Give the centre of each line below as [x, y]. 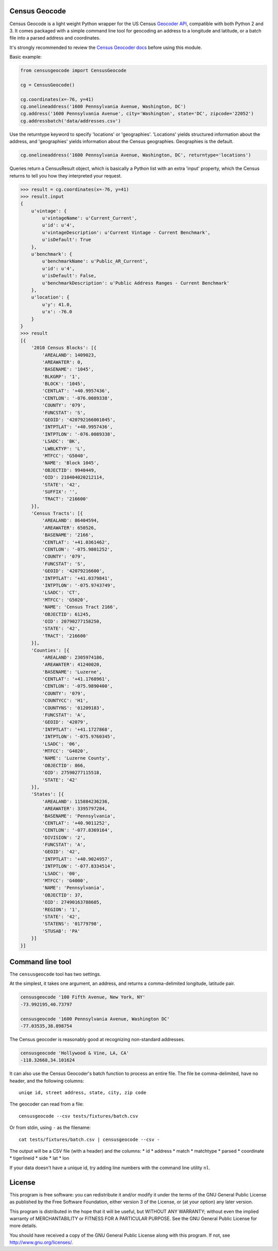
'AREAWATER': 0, [63, 362]
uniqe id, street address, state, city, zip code [83, 1093]
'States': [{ [48, 794]
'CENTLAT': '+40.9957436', [76, 391]
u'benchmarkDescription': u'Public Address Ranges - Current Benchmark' [136, 283]
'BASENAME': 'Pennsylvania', [79, 816]
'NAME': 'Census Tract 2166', [80, 607]
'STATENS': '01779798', [72, 924]
